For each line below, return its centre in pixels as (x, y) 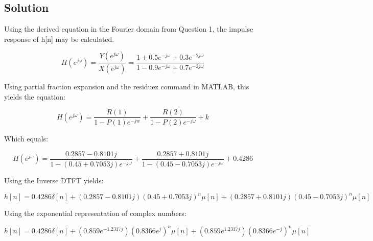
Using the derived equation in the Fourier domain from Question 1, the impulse (129, 29)
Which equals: (26, 139)
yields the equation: (35, 96)
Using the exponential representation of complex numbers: (95, 213)
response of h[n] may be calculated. (59, 39)
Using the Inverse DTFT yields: (54, 180)
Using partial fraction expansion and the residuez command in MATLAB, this (127, 87)
